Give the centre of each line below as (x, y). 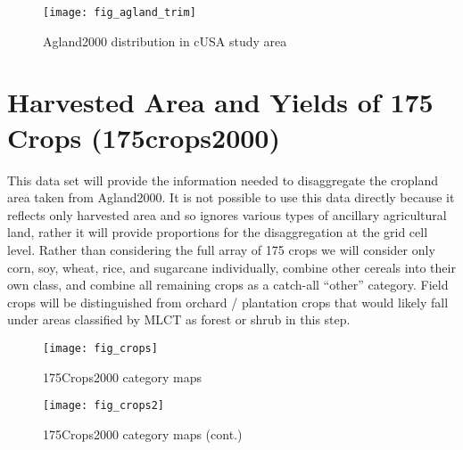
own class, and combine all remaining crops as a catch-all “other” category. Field (228, 285)
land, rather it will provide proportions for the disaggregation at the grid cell (218, 232)
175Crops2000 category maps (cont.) (143, 434)
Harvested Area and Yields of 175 (220, 102)
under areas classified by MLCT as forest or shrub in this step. (179, 319)
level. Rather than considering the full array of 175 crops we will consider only (221, 249)
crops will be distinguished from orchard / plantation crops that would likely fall (228, 302)
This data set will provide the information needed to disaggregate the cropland (223, 180)
